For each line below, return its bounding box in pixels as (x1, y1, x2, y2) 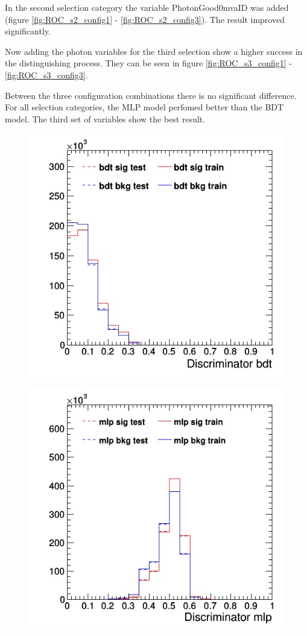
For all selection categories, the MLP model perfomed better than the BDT (5, 101, 284, 113)
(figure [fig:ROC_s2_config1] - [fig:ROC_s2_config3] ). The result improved (5, 13, 285, 25)
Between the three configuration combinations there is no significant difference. (5, 89, 297, 101)
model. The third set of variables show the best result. (5, 112, 206, 125)
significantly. (5, 25, 51, 37)
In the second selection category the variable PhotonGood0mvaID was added (5, 1, 289, 13)
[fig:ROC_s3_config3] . (5, 68, 88, 81)
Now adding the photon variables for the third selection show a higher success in (5, 45, 303, 57)
